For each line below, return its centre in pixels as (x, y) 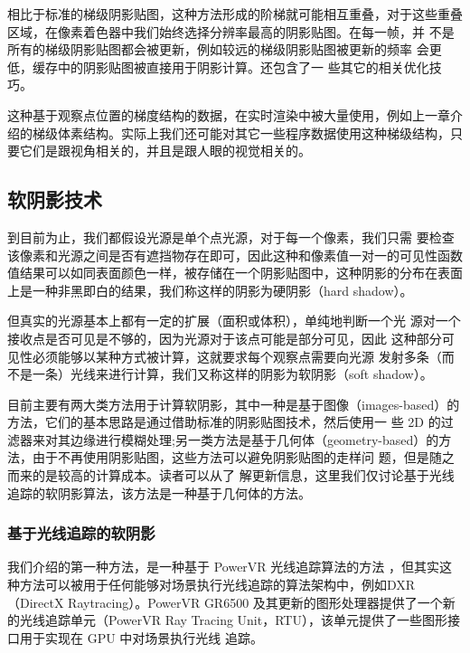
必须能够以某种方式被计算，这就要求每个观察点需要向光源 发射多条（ (237, 356)
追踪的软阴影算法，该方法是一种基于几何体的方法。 (159, 492)
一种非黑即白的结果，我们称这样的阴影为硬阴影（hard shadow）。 (222, 290)
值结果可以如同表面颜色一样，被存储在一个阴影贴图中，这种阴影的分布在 (222, 273)
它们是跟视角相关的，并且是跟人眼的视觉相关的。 (165, 151)
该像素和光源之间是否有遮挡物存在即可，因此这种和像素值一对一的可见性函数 (235, 255)
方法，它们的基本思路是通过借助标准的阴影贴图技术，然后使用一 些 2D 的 (224, 422)
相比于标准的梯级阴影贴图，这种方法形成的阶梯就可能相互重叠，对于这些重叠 (235, 14)
